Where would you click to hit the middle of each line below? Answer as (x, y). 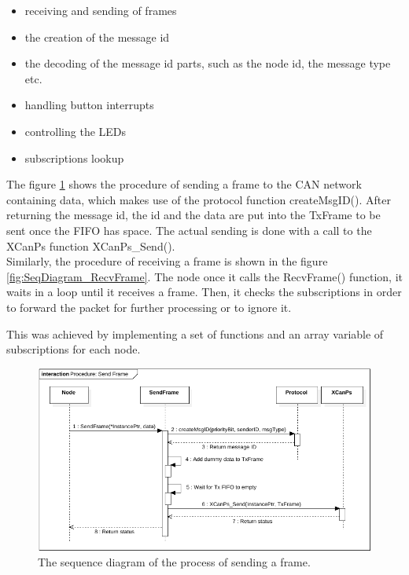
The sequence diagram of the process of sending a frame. (174, 562)
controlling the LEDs (76, 131)
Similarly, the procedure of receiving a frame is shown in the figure (167, 261)
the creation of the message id (97, 37)
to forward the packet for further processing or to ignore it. (149, 307)
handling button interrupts (89, 105)
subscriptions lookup (74, 157)
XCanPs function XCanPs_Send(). (91, 245)
